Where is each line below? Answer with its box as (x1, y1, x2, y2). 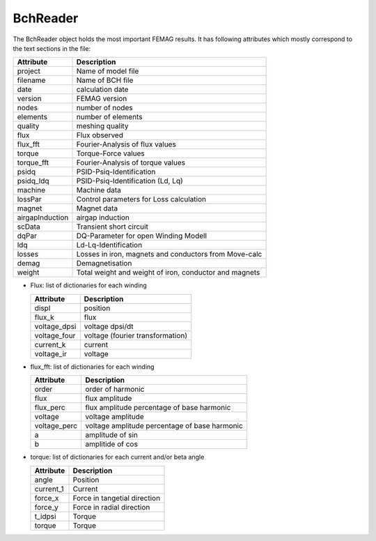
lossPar (17, 195, 42, 204)
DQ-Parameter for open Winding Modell (76, 231, 207, 241)
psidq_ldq (17, 176, 49, 186)
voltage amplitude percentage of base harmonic (84, 421, 243, 431)
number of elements (76, 112, 143, 122)
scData (17, 222, 41, 231)
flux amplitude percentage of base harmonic (84, 403, 231, 413)
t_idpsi (34, 511, 56, 521)
